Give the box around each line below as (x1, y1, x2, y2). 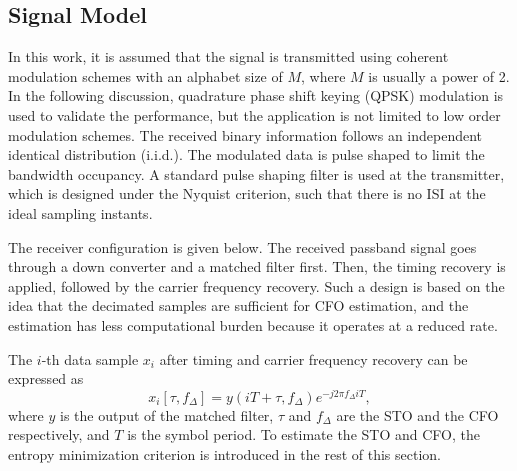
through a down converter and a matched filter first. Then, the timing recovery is (8, 256, 506, 277)
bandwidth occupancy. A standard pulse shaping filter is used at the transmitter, (8, 163, 505, 184)
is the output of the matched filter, (60, 404, 274, 425)
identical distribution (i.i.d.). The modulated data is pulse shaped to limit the (8, 144, 485, 165)
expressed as (8, 368, 84, 389)
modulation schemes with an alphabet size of (8, 65, 283, 86)
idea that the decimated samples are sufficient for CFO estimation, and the (8, 295, 469, 316)
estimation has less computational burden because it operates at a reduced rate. (8, 314, 498, 335)
